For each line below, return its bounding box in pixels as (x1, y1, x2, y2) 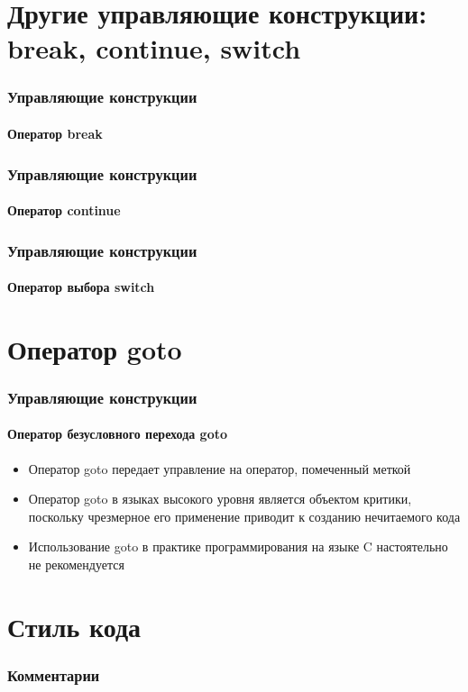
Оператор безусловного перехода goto (7, 424, 227, 443)
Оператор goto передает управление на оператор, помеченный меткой (28, 459, 411, 478)
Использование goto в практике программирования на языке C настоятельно (28, 537, 448, 556)
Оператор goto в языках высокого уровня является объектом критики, (28, 489, 412, 508)
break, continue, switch (7, 30, 301, 67)
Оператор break (7, 124, 103, 142)
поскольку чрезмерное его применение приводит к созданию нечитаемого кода (28, 506, 461, 525)
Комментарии (7, 663, 100, 686)
